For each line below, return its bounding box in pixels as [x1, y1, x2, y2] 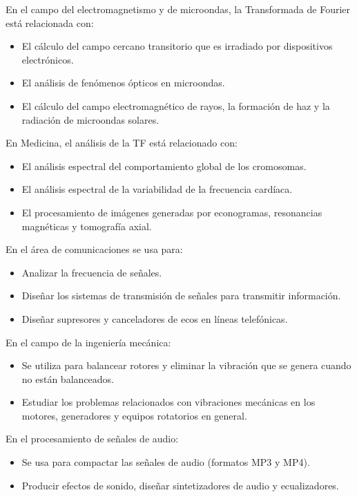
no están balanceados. [21, 371, 114, 386]
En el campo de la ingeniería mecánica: [6, 335, 171, 349]
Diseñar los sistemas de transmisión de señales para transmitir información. [21, 288, 341, 303]
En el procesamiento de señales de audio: [6, 431, 179, 446]
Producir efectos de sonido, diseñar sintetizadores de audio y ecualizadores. [21, 478, 339, 492]
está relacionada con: [6, 15, 94, 30]
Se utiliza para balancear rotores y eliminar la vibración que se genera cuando [21, 358, 351, 373]
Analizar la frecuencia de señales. [21, 265, 162, 279]
